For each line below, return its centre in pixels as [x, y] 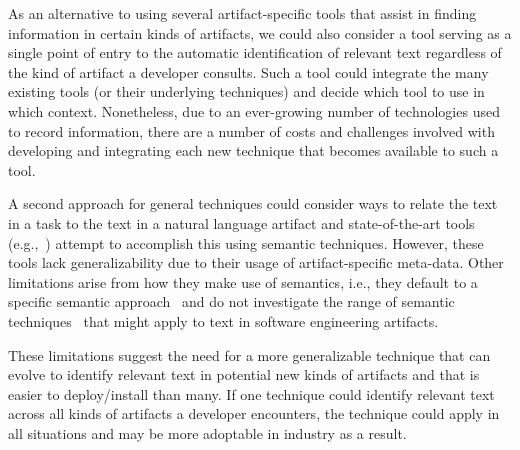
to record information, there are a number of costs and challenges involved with [251, 130]
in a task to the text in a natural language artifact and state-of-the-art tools [241, 222]
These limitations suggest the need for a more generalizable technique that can [249, 354]
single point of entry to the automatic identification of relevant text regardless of [255, 52]
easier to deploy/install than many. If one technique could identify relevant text [251, 393]
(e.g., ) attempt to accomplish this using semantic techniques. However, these [246, 242]
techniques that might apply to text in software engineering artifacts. [223, 320]
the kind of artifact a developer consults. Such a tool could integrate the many [248, 71]
